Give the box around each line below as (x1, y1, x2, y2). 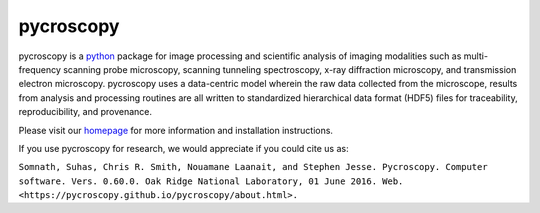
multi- (463, 50, 489, 62)
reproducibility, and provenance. (18, 106, 152, 118)
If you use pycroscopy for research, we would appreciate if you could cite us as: (18, 142, 349, 154)
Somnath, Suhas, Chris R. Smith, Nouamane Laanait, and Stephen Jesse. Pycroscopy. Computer (18, 161, 489, 173)
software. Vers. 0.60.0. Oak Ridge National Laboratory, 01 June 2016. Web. (18, 175, 404, 187)
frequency (18, 63, 62, 75)
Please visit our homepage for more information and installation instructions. (18, 124, 334, 136)
